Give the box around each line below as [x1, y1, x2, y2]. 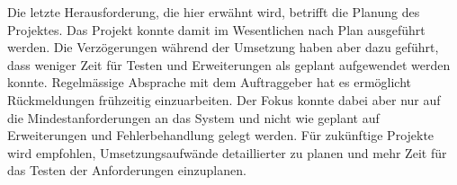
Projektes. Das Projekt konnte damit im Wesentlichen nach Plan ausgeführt [7, 20, 426, 39]
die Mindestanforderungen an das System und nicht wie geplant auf [7, 108, 380, 127]
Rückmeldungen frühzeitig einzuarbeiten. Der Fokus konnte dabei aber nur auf [7, 90, 441, 109]
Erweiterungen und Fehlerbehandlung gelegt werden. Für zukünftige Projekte [7, 126, 435, 145]
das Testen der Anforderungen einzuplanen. [7, 161, 246, 180]
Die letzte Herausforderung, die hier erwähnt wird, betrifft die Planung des [7, 3, 420, 21]
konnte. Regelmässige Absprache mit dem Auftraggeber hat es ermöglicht [7, 73, 411, 92]
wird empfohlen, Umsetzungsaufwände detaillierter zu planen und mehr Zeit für [7, 143, 447, 162]
